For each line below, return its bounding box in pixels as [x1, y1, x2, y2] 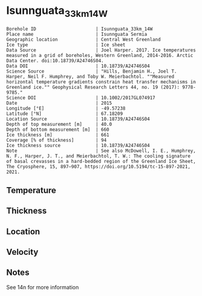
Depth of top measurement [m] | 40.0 [6, 121, 112, 127]
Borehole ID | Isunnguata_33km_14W [6, 25, 153, 32]
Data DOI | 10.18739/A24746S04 [6, 63, 150, 69]
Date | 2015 [6, 100, 112, 106]
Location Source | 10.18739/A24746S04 [6, 116, 150, 122]
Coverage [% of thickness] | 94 [6, 137, 107, 143]
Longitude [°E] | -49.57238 [6, 105, 126, 111]
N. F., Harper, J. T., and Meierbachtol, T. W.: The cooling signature [6, 153, 191, 159]
